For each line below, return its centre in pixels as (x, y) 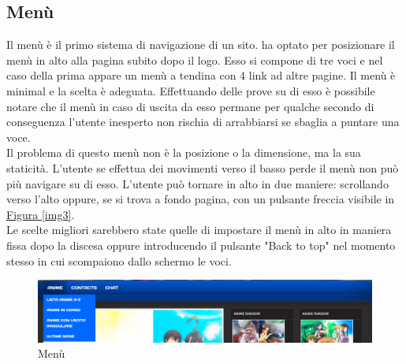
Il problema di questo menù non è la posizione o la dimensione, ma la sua (184, 152)
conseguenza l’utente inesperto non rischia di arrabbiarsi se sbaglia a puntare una (203, 122)
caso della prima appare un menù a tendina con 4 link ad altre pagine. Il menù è (201, 75)
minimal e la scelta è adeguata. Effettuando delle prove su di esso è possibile (191, 90)
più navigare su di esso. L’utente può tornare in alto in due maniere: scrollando (197, 183)
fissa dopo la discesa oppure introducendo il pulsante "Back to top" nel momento (201, 245)
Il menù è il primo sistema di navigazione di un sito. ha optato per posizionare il (201, 45)
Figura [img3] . (41, 214)
